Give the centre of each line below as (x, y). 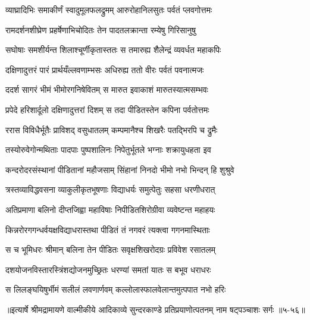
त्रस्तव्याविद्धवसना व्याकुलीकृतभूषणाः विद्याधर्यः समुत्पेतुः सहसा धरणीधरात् (110, 189)
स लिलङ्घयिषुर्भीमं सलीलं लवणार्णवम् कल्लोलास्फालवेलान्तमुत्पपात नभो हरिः (116, 289)
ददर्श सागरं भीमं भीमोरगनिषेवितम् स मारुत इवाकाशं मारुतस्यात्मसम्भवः (107, 90)
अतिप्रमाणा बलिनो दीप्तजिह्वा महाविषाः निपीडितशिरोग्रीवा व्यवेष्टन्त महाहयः (110, 209)
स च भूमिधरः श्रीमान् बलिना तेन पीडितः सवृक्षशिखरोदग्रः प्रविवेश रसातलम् (110, 250)
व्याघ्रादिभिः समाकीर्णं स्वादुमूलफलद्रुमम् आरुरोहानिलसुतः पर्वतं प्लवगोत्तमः (109, 10)
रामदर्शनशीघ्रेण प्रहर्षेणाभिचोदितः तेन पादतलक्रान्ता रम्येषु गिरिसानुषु (101, 29)
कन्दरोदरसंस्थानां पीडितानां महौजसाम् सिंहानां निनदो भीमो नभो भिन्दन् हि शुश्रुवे (120, 169)
